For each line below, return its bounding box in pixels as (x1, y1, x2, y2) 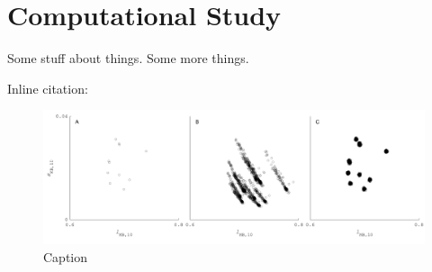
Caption (43, 247, 88, 266)
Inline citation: (7, 78, 88, 97)
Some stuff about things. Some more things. (7, 49, 249, 68)
